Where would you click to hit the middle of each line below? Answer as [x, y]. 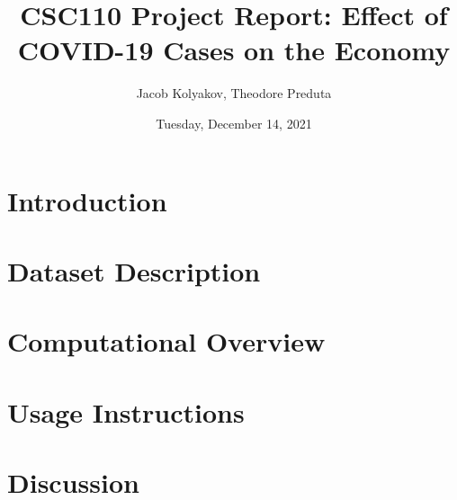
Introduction [87, 200]
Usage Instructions [126, 411]
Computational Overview [166, 341]
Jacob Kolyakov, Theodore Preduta [234, 93]
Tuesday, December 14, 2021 [234, 123]
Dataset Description [134, 270]
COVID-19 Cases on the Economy [234, 50]
